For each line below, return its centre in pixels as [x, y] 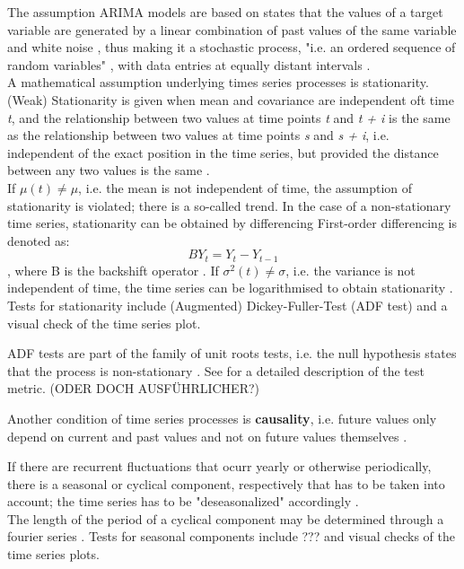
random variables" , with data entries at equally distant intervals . [189, 64]
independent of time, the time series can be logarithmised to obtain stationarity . [230, 288]
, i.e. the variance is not [350, 270]
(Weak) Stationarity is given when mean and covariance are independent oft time [231, 99]
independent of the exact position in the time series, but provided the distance [223, 152]
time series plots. [53, 554]
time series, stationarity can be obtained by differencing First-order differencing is [232, 223]
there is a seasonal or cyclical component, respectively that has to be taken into [226, 483]
